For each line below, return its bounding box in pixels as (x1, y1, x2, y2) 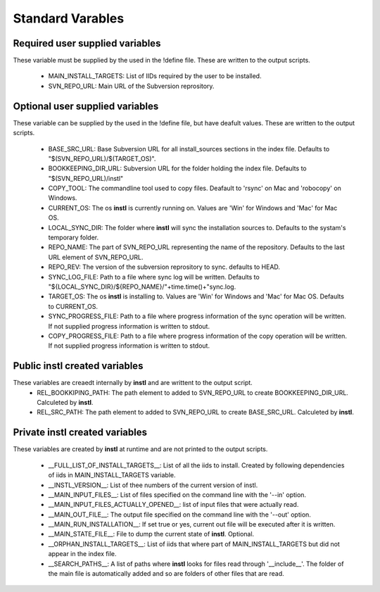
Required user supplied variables (13, 37, 161, 49)
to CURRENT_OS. (48, 302, 99, 310)
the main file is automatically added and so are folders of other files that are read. (48, 569, 284, 578)
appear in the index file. (48, 550, 117, 558)
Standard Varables (13, 11, 125, 26)
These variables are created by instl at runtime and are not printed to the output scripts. (13, 445, 268, 453)
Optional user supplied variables (13, 100, 159, 112)
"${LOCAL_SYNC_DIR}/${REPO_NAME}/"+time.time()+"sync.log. (48, 282, 236, 291)
